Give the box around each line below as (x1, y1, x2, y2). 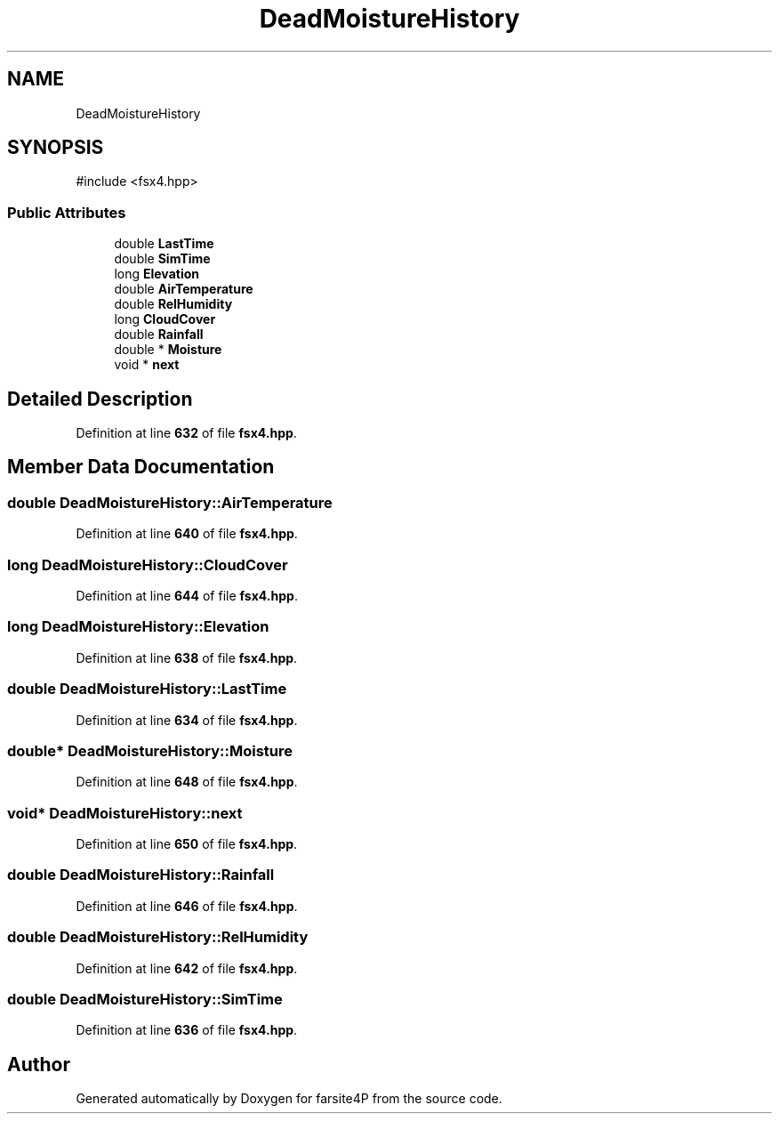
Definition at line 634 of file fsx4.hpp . (76, 712, 298, 728)
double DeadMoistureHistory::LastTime (7, 680, 287, 698)
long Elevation (114, 266, 199, 282)
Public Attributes (7, 203, 126, 222)
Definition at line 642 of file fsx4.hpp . (76, 960, 298, 976)
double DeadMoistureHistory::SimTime (7, 989, 283, 1008)
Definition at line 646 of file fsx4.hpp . (76, 898, 298, 914)
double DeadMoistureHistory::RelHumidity (7, 928, 309, 947)
